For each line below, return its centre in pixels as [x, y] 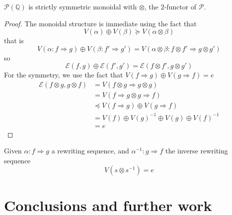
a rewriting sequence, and [90, 151]
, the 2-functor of [170, 6]
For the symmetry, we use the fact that [64, 75]
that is [14, 40]
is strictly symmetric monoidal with [83, 6]
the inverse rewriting [196, 151]
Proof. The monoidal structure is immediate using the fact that [100, 23]
